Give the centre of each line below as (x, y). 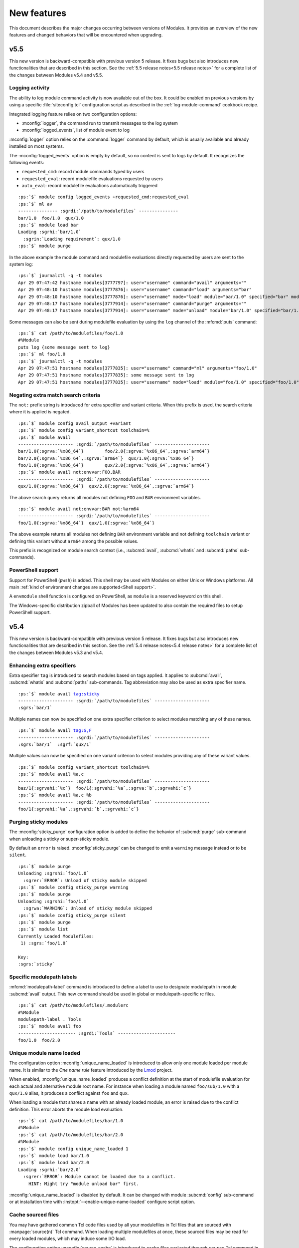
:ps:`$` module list (43, 929)
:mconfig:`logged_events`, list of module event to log (75, 130)
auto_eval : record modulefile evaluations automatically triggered (90, 186)
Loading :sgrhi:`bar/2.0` (50, 1170)
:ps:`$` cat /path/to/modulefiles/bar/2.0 (71, 1135)
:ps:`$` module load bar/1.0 (54, 1156)
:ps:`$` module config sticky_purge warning (74, 888)
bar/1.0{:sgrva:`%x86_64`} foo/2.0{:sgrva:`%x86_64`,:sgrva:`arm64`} (114, 451)
